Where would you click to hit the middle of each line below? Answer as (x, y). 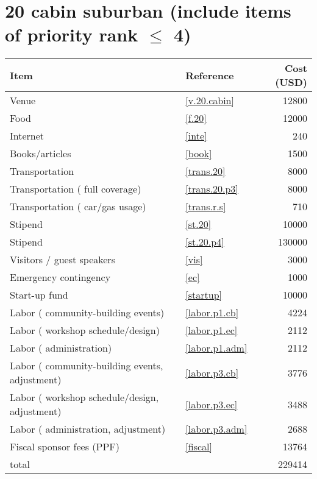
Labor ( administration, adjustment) (88, 429)
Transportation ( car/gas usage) (78, 207)
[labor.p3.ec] (212, 404)
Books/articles (41, 154)
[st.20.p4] (205, 242)
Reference (210, 75)
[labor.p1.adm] (216, 348)
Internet (27, 136)
